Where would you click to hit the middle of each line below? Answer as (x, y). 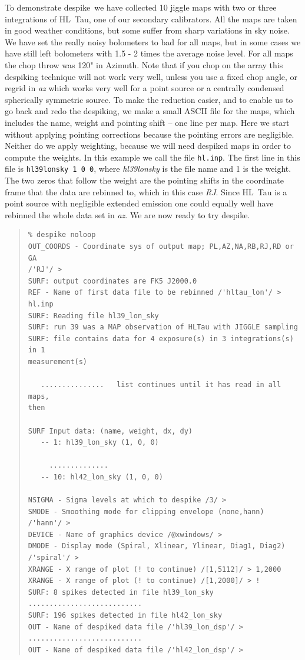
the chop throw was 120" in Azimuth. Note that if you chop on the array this (144, 64)
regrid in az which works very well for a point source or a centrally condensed (145, 88)
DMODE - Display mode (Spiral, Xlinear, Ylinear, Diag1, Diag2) (157, 546)
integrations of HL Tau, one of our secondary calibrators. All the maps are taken (151, 19)
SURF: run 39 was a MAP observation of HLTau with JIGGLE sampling (163, 327)
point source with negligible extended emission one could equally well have (139, 203)
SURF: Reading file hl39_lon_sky (93, 316)
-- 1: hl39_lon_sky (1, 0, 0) (100, 443)
